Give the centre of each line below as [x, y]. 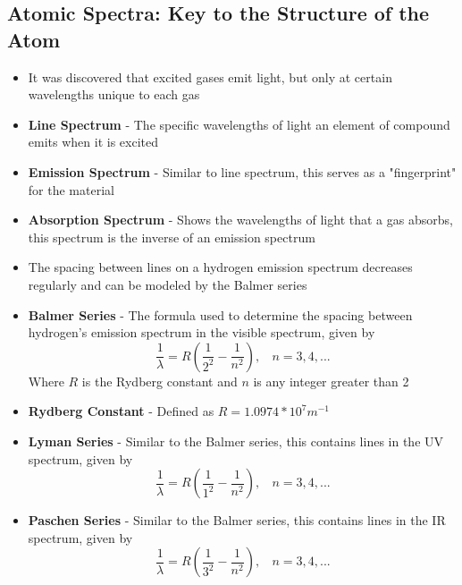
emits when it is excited [93, 142]
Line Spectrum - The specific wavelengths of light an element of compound [239, 124]
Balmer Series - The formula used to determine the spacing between [220, 314]
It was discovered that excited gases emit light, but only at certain [210, 76]
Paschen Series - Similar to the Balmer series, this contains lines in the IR [237, 520]
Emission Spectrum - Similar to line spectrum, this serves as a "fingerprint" [242, 171]
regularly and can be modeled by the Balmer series [168, 284]
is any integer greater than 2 [331, 381]
